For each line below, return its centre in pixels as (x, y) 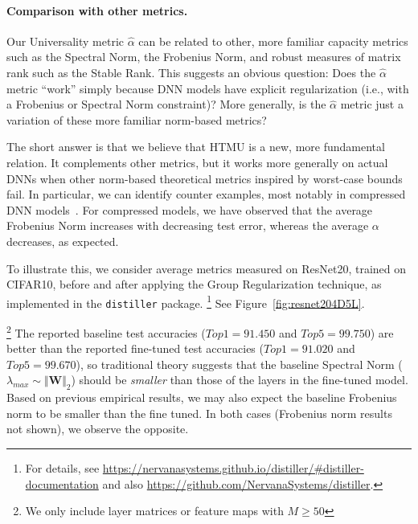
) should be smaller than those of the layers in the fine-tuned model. (240, 380)
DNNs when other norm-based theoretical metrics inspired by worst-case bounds (205, 178)
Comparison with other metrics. (97, 10)
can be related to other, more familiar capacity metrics (273, 41)
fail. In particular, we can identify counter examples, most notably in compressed (206, 194)
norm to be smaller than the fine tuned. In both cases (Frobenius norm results (199, 413)
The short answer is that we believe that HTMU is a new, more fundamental (196, 147)
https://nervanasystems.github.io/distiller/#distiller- (233, 468)
